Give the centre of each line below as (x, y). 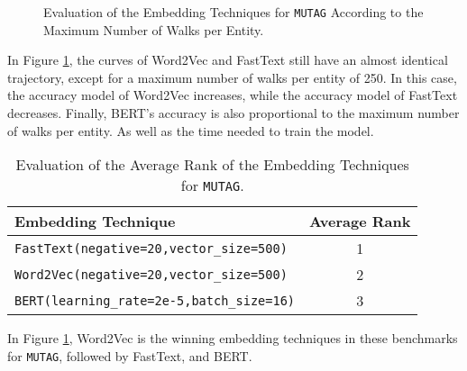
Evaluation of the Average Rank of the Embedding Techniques (212, 165)
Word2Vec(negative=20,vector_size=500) (151, 274)
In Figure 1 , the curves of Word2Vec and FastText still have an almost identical (228, 60)
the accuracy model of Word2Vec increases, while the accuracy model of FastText (233, 95)
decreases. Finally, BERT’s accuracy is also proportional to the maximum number (233, 113)
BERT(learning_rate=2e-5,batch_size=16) (155, 300)
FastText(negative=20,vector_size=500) (151, 248)
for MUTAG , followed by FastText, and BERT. (130, 355)
